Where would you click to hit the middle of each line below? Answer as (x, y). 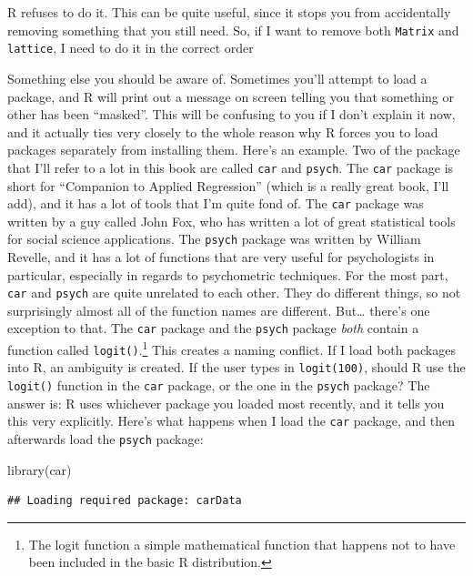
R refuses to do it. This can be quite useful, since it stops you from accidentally (229, 12)
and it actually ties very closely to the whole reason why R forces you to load (223, 131)
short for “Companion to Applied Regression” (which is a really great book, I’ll (228, 185)
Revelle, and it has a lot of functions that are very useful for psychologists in (221, 257)
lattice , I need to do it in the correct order (131, 48)
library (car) (40, 469)
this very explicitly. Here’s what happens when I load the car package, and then (231, 421)
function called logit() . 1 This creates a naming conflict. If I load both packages (231, 348)
